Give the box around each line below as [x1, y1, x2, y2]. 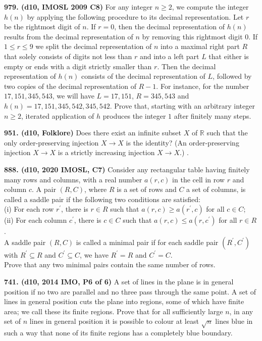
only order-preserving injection [4, 137, 99, 148]
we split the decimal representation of [35, 41, 152, 52]
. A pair [32, 184, 56, 194]
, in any [229, 306, 253, 316]
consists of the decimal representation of [81, 71, 205, 81]
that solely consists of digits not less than [4, 51, 132, 61]
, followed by [213, 71, 252, 81]
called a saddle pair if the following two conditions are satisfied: [4, 193, 200, 204]
